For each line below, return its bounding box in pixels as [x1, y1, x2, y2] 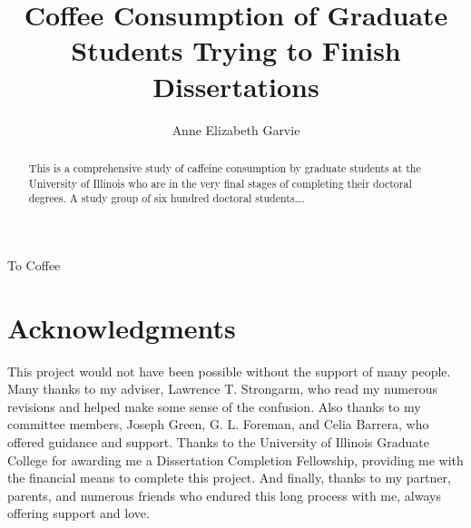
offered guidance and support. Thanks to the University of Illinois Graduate [7, 432, 429, 451]
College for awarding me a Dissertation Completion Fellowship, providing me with [7, 450, 464, 469]
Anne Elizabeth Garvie [172, 120, 300, 139]
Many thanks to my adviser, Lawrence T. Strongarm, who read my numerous [7, 379, 437, 398]
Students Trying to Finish [71, 32, 401, 69]
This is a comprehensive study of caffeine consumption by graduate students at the [28, 160, 421, 175]
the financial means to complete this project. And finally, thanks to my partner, [7, 468, 451, 487]
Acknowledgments [7, 308, 236, 346]
